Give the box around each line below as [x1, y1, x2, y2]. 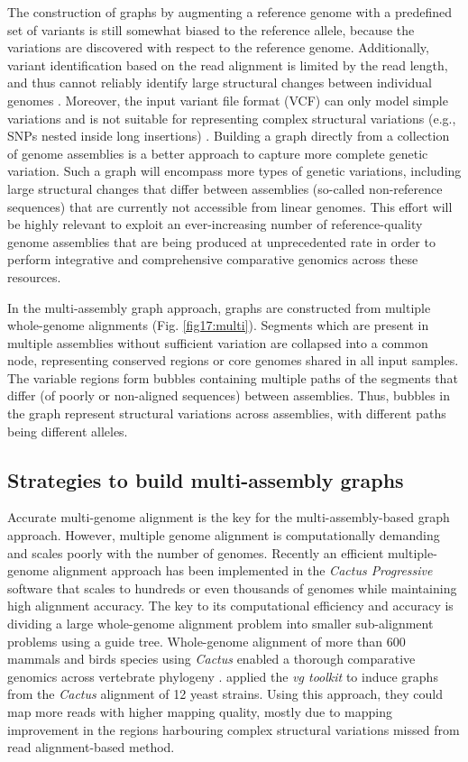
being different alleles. [7, 421, 128, 440]
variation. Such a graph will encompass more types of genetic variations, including [7, 161, 462, 180]
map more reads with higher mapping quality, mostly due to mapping [7, 702, 392, 721]
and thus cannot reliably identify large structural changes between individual [7, 73, 433, 92]
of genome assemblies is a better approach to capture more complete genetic [7, 143, 428, 162]
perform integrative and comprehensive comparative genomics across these [7, 250, 418, 269]
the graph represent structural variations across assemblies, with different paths [7, 404, 446, 423]
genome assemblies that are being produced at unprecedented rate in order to [7, 232, 436, 251]
